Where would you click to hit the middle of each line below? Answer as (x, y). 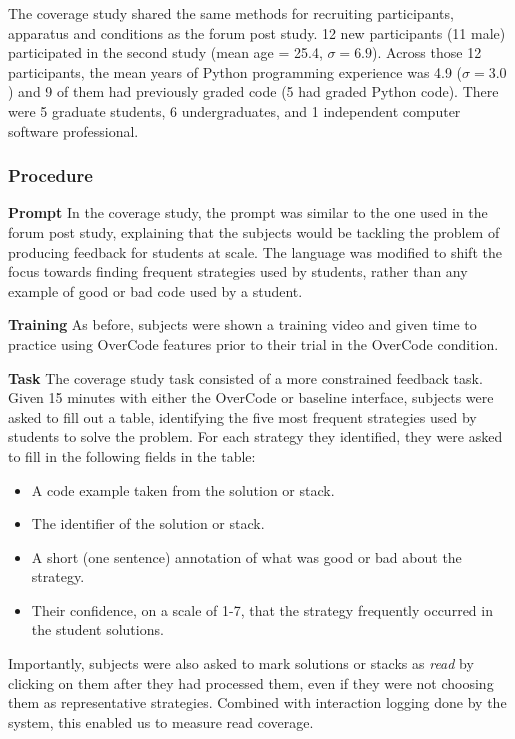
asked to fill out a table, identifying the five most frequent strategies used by (242, 416)
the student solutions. (97, 629)
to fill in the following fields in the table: (132, 455)
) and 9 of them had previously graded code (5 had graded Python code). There (253, 91)
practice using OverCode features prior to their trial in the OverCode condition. (253, 343)
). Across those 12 (427, 52)
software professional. (73, 130)
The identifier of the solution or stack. (148, 523)
